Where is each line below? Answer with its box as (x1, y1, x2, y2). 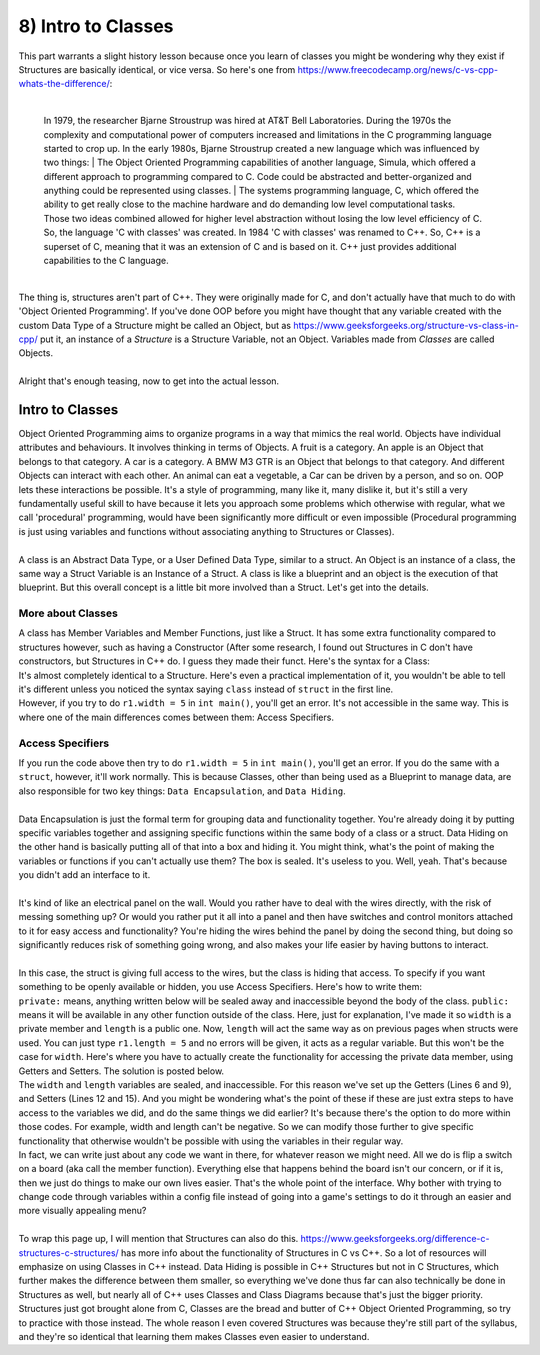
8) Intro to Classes (18, 15, 174, 37)
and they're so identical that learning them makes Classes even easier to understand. (18, 1330, 370, 1342)
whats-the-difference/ (18, 78, 110, 90)
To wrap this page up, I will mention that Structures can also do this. (18, 1233, 299, 1245)
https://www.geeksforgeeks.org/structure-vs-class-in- (293, 319, 519, 331)
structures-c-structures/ (18, 1246, 119, 1259)
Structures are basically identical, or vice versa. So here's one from (18, 63, 296, 75)
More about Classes (18, 606, 119, 620)
